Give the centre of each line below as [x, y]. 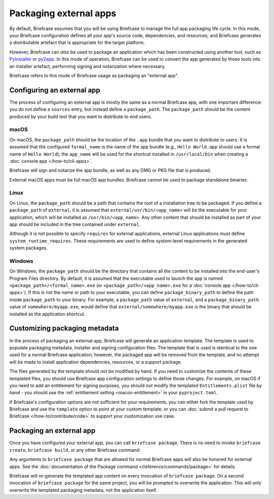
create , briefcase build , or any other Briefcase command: [75, 450]
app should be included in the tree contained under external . [75, 224]
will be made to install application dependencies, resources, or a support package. [96, 362]
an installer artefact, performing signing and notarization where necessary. [88, 66]
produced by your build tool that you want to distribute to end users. [81, 116]
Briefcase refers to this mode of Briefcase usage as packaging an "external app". [94, 75]
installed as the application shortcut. [47, 314]
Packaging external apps [63, 13]
